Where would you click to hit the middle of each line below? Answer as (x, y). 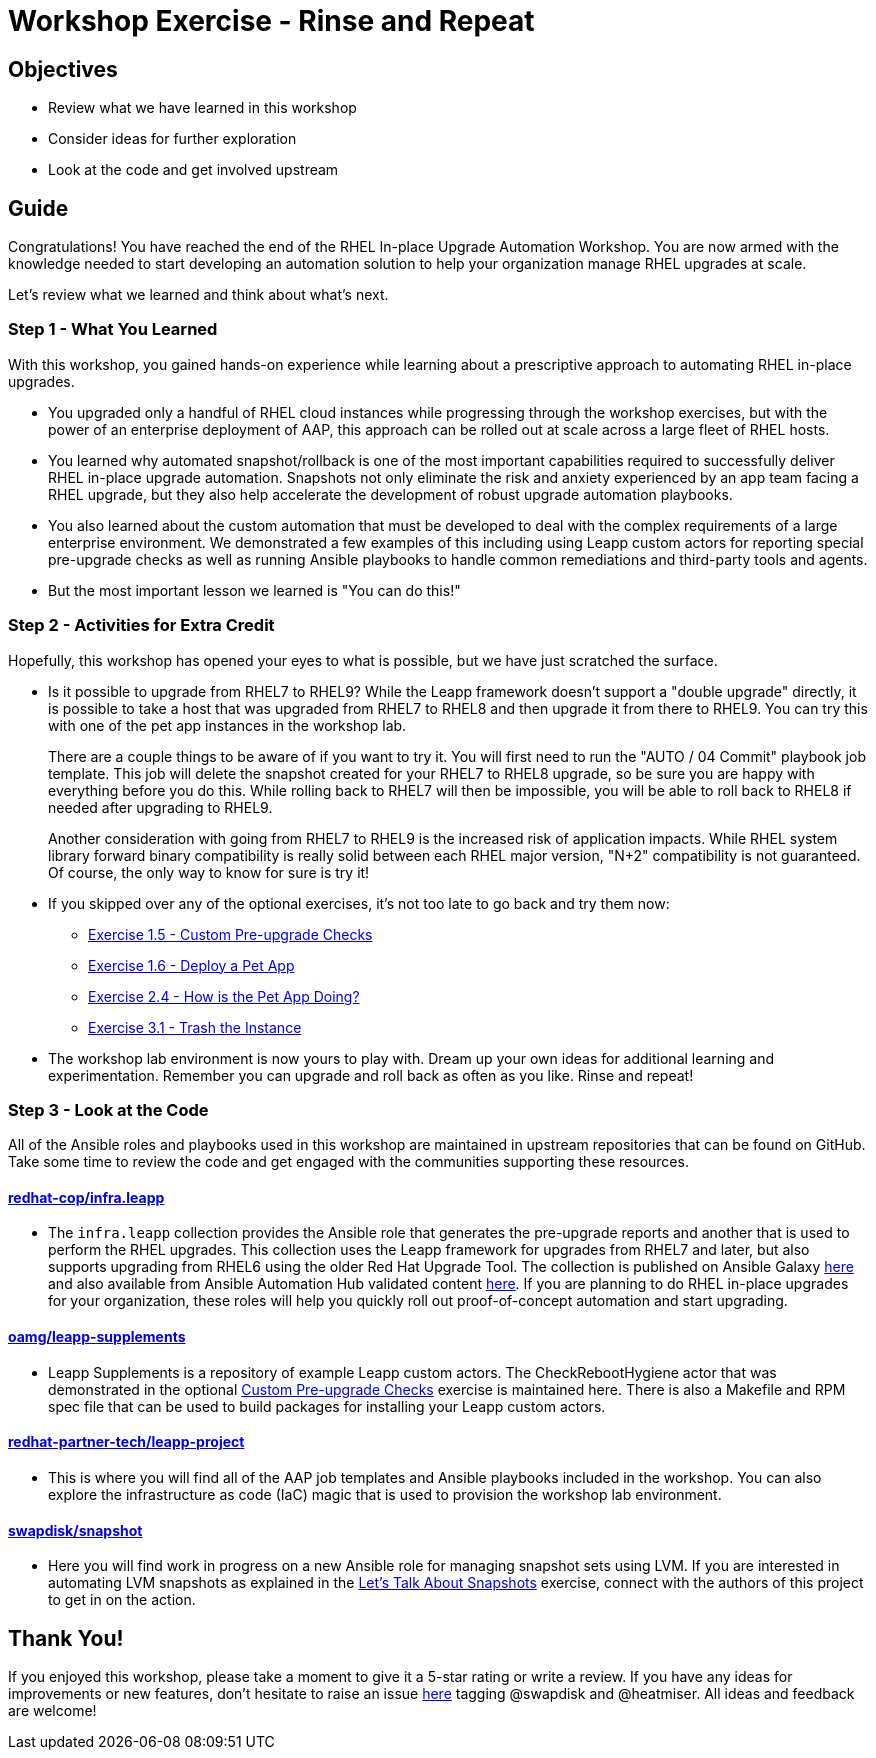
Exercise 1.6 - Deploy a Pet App (191, 965)
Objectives (63, 69)
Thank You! (66, 1638)
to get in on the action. (122, 1600)
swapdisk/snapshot (75, 1530)
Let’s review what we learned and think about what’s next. (198, 295)
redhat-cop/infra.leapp (86, 1197)
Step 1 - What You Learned (113, 329)
